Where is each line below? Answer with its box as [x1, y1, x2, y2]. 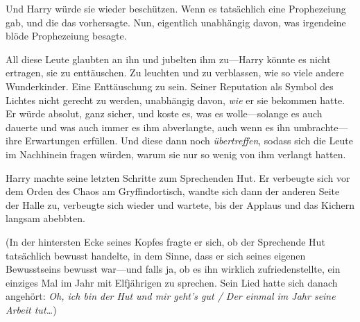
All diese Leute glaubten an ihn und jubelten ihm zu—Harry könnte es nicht [6, 51, 331, 66]
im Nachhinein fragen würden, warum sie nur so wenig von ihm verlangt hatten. [6, 146, 346, 161]
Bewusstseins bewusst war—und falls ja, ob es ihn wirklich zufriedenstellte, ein [6, 262, 341, 276]
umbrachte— [293, 119, 348, 134]
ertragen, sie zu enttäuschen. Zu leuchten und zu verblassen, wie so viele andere [6, 65, 344, 80]
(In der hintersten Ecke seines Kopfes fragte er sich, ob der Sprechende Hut [6, 234, 325, 248]
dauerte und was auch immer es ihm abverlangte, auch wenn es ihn [6, 119, 291, 134]
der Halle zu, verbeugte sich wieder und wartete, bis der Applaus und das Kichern [6, 197, 354, 212]
